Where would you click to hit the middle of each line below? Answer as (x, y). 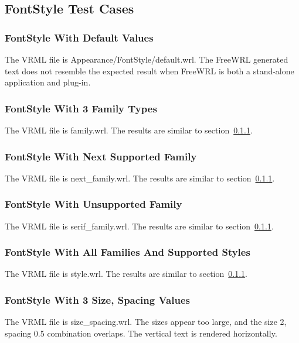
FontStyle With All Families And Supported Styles (128, 252)
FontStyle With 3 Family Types (81, 108)
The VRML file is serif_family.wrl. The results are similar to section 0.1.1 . (139, 226)
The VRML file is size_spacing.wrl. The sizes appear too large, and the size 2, (146, 322)
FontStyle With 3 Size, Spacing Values (97, 299)
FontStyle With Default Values (79, 37)
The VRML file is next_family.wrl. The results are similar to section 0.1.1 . (140, 178)
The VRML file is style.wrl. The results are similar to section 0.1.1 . (126, 274)
